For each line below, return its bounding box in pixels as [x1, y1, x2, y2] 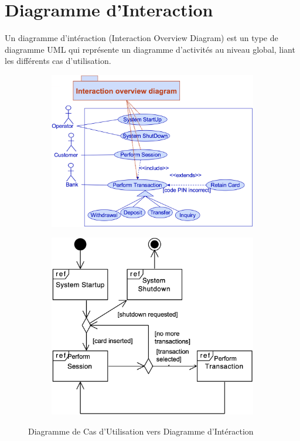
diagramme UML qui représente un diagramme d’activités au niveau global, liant [5, 43, 295, 55]
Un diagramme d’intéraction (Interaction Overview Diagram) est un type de [5, 32, 278, 44]
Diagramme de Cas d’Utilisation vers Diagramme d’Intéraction [28, 425, 254, 437]
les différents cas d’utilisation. [5, 55, 111, 67]
